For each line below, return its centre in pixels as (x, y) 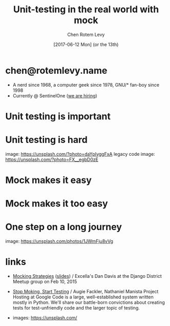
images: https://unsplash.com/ (45, 318)
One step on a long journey (63, 227)
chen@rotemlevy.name (56, 70)
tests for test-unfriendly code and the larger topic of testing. (76, 308)
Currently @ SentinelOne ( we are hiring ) (55, 95)
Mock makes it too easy (57, 204)
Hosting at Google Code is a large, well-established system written (83, 297)
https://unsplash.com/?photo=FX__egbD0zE (52, 159)
